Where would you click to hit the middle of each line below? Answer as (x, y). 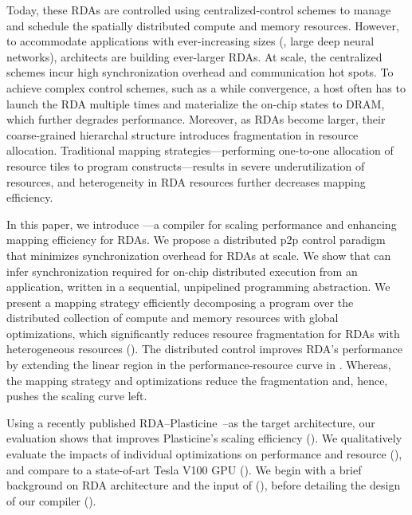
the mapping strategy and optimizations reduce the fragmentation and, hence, (197, 380)
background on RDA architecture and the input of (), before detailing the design (204, 485)
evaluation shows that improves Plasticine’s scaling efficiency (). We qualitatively (204, 438)
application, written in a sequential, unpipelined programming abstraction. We (198, 287)
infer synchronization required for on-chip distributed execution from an (182, 271)
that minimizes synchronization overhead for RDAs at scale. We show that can (199, 255)
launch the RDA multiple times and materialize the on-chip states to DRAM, (196, 103)
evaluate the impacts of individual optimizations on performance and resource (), (204, 454)
